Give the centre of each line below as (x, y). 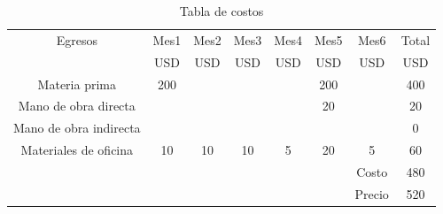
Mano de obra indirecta (77, 128)
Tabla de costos (221, 11)
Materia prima (77, 84)
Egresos (77, 39)
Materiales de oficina (77, 150)
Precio (372, 193)
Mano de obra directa (77, 106)
